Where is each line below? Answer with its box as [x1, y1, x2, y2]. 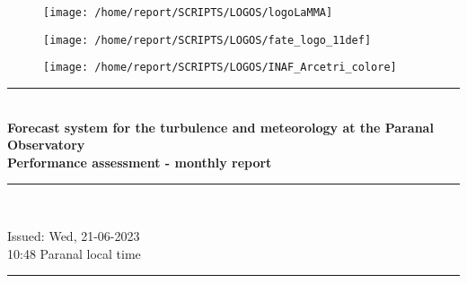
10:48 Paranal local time [7, 244, 141, 262]
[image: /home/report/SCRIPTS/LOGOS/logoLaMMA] [43, 6, 333, 19]
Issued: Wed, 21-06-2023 [7, 226, 140, 244]
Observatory [7, 135, 85, 154]
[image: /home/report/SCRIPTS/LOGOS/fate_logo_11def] [43, 33, 372, 47]
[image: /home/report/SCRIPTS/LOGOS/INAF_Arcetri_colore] [43, 61, 397, 74]
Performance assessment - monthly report [7, 152, 272, 171]
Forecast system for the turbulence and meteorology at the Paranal [7, 117, 434, 136]
